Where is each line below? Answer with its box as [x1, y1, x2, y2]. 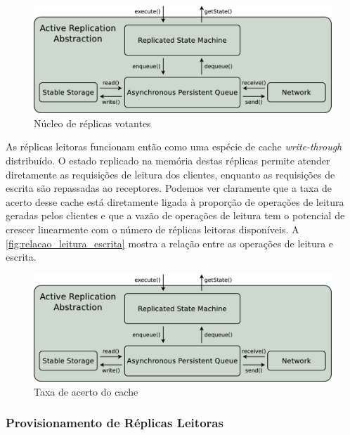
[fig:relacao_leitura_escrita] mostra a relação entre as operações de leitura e [6, 235, 334, 250]
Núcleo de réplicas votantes [34, 115, 151, 130]
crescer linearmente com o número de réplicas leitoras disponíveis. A [6, 221, 299, 236]
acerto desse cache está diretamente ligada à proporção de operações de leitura [6, 194, 344, 209]
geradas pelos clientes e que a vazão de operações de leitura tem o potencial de [6, 208, 345, 223]
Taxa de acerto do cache [34, 384, 138, 398]
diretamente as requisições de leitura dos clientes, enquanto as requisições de [6, 167, 335, 181]
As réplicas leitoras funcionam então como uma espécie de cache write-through [6, 139, 342, 154]
